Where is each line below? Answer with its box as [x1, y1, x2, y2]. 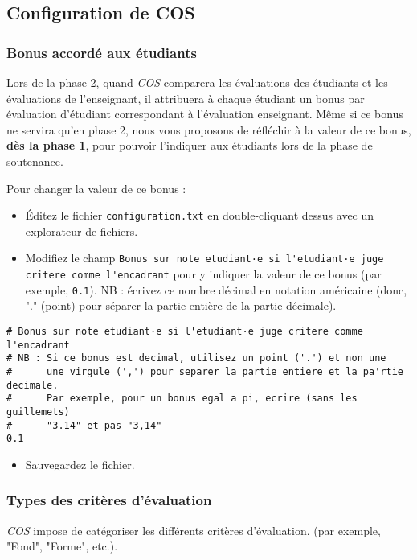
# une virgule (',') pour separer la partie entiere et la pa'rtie [6, 365, 403, 377]
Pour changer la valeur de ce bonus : [6, 179, 186, 196]
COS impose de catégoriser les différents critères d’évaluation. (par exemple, [6, 521, 381, 538]
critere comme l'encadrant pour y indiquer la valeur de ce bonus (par [25, 266, 382, 282]
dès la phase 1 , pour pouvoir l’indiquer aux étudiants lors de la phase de [6, 137, 373, 154]
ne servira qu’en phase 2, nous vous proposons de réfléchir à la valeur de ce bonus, [6, 121, 411, 138]
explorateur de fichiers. [25, 222, 138, 239]
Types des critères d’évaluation [6, 490, 212, 510]
